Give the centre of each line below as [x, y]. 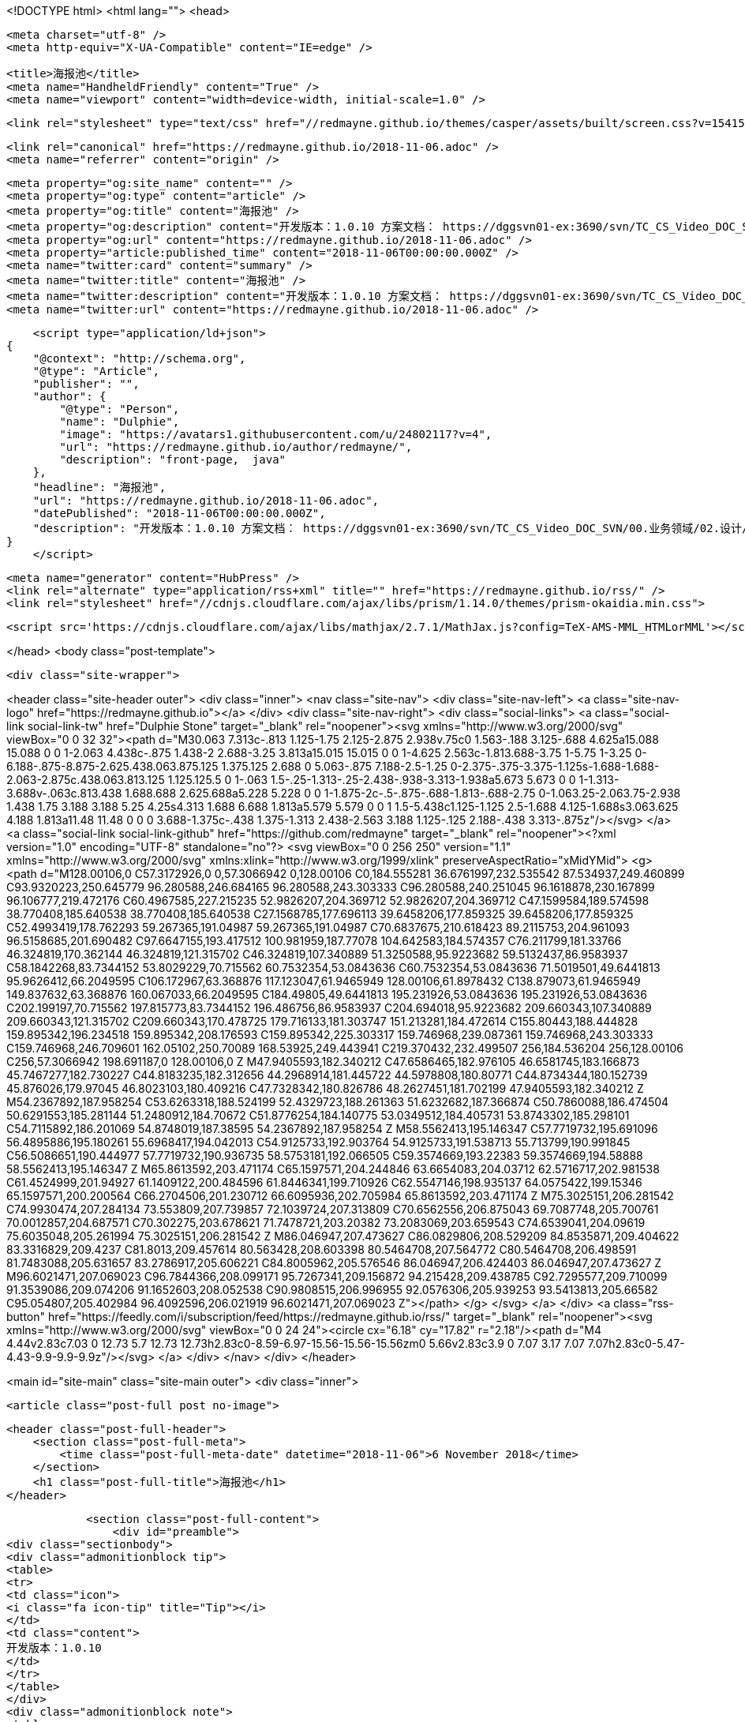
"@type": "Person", [120, 409]
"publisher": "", [86, 384]
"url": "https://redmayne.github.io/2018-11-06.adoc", [206, 501]
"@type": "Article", [96, 371]
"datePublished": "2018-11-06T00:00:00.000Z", [179, 513]
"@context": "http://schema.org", [139, 358]
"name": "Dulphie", [120, 422]
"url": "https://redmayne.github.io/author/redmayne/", [236, 447]
